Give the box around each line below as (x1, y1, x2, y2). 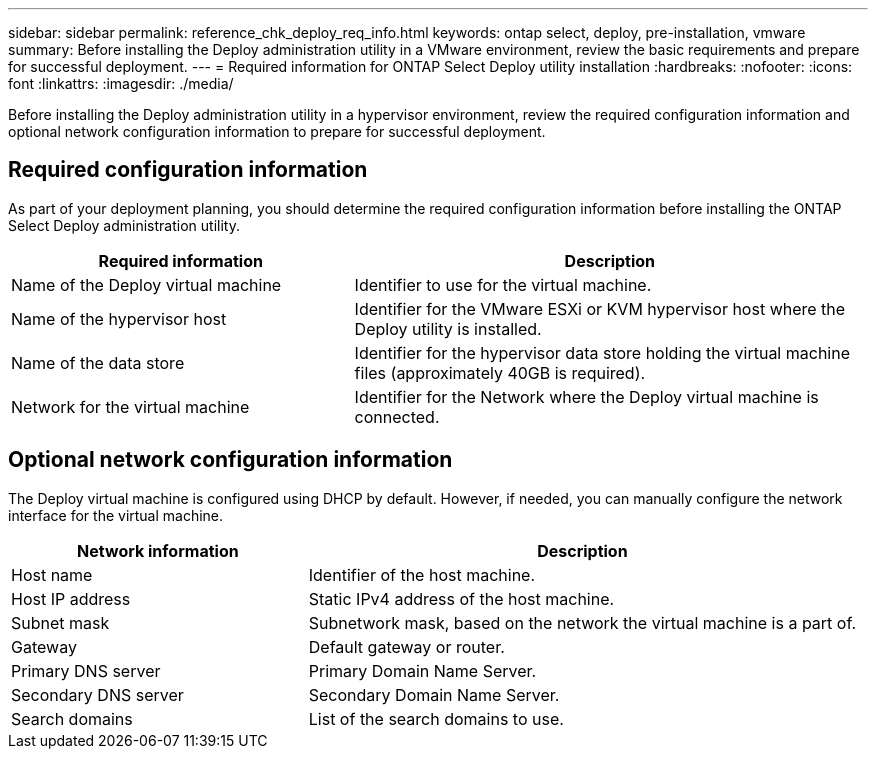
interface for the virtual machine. (8, 506, 224, 524)
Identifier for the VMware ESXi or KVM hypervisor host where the (354, 298, 846, 319)
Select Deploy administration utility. (8, 216, 240, 234)
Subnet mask (11, 612, 110, 633)
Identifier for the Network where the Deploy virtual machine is (354, 386, 819, 407)
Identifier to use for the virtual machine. (354, 274, 652, 295)
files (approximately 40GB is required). (354, 362, 646, 383)
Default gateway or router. (308, 636, 505, 657)
